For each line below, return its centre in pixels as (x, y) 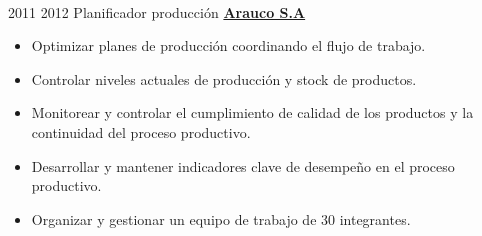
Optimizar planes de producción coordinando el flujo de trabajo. (228, 45)
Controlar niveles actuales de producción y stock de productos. (224, 78)
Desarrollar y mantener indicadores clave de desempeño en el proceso (243, 165)
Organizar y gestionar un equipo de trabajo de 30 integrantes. (221, 218)
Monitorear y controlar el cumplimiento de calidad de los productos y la (252, 112)
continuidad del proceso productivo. (141, 131)
